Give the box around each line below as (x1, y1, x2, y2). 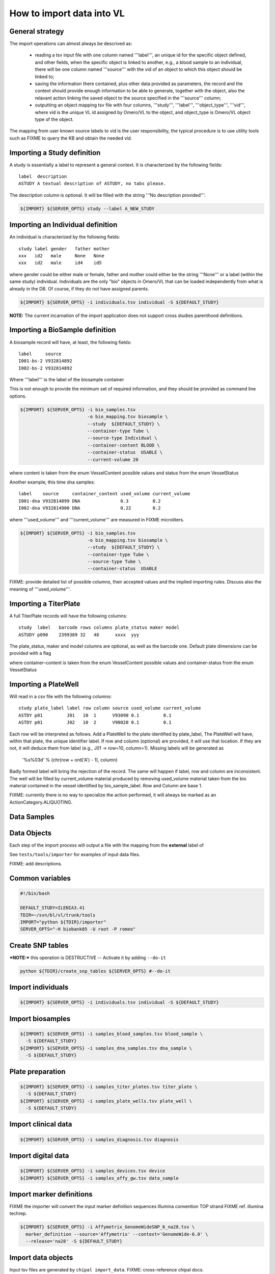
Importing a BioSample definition (9, 326, 117, 334)
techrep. (9, 1210, 28, 1216)
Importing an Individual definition (9, 221, 118, 229)
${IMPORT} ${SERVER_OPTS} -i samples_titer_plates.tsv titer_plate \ (20, 1083, 198, 1090)
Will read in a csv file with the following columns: (9, 694, 112, 699)
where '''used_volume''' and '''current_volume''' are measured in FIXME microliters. (9, 516, 184, 522)
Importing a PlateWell (9, 680, 79, 688)
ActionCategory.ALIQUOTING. (9, 799, 73, 805)
